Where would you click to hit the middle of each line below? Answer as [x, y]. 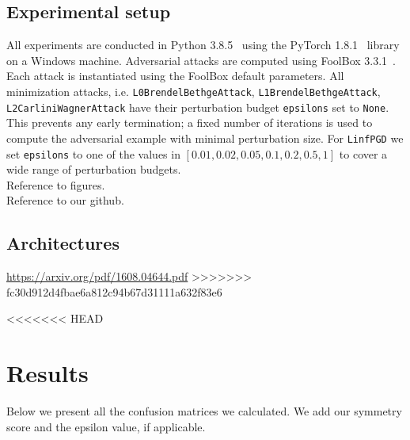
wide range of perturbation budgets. [94, 169]
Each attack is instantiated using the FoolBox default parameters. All [175, 76]
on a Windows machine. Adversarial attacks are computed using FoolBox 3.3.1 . [201, 60]
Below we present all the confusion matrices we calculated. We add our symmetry [204, 411]
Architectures [63, 243]
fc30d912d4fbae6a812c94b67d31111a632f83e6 [114, 291]
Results [47, 373]
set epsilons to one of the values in [93, 153]
